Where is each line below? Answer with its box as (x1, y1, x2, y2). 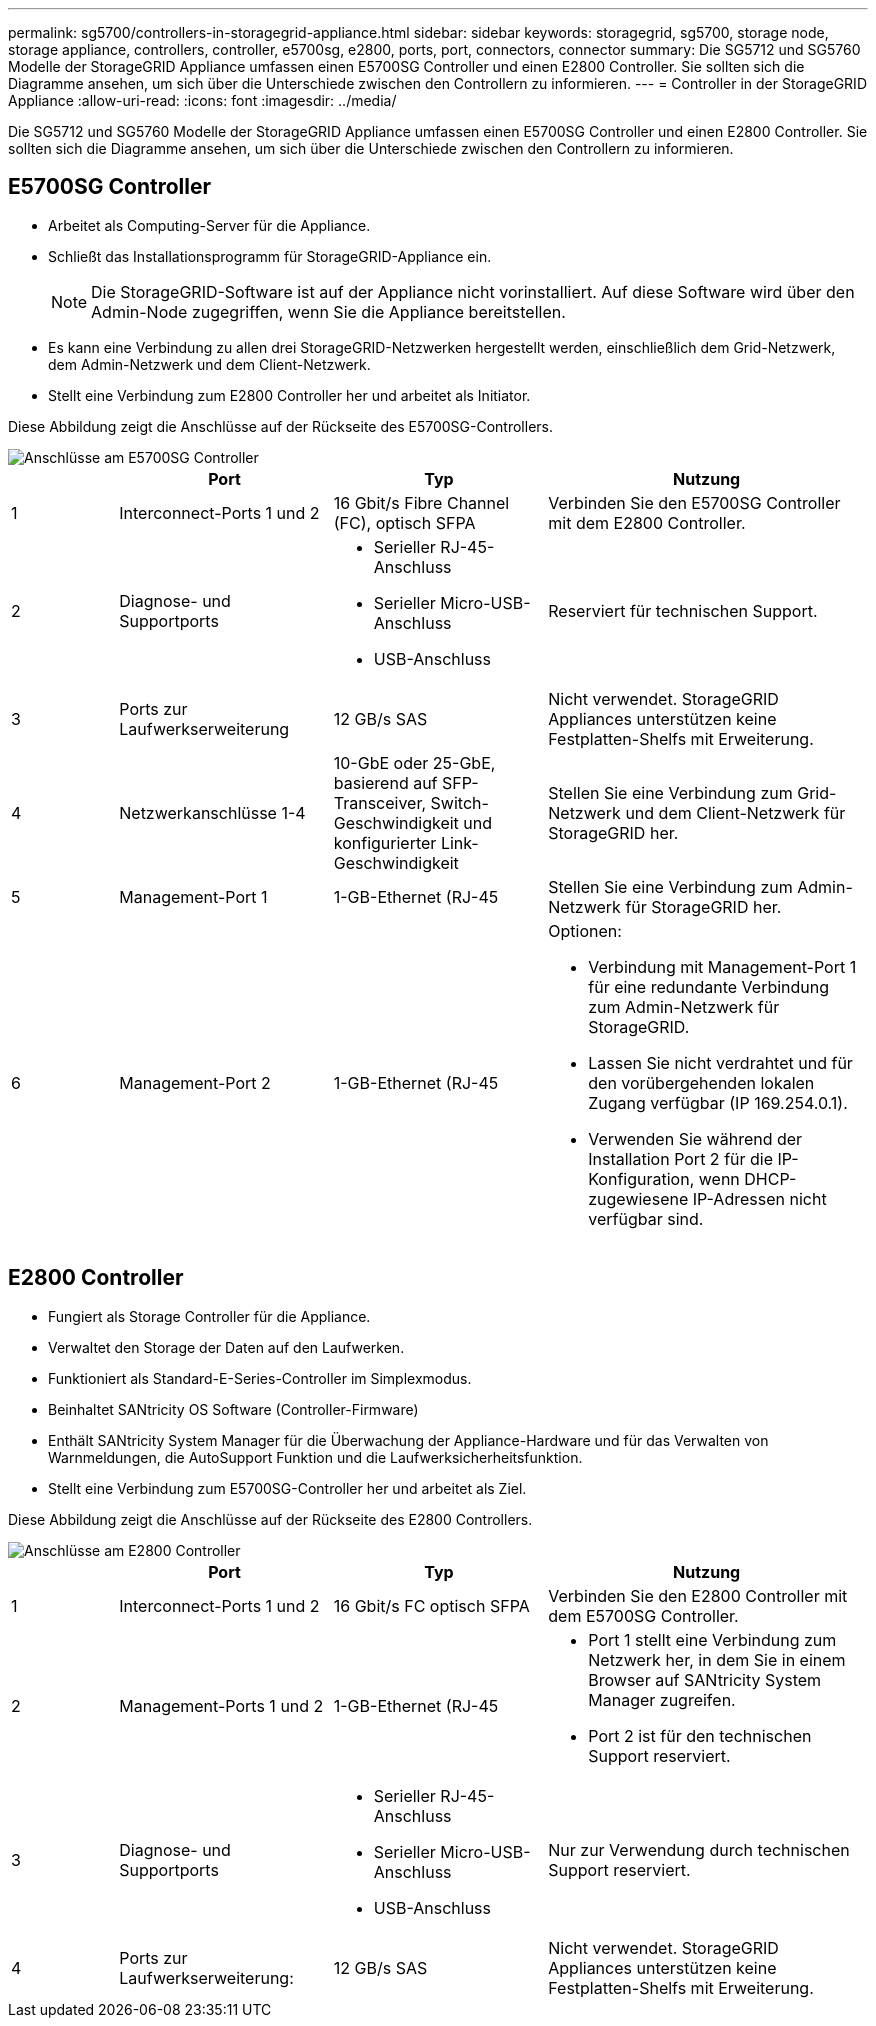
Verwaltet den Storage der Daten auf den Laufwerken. (48, 1338, 405, 1356)
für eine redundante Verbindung (588, 976, 830, 997)
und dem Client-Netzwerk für (625, 802, 846, 823)
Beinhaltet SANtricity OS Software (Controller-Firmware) (48, 1400, 419, 1418)
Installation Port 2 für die (588, 1148, 774, 1169)
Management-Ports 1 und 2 (119, 1695, 324, 1716)
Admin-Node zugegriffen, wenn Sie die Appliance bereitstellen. (91, 301, 566, 322)
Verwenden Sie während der (588, 1128, 803, 1149)
